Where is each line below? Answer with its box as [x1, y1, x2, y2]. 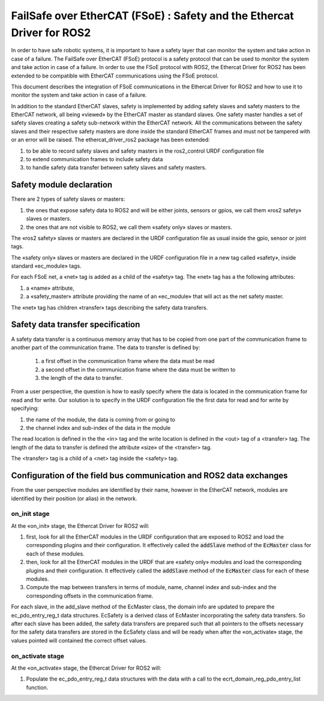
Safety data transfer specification [11, 319, 140, 330]
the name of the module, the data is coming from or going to [26, 415, 175, 423]
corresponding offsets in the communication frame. [26, 592, 154, 599]
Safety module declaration [11, 180, 113, 190]
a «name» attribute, [26, 284, 74, 292]
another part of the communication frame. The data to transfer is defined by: [11, 343, 200, 351]
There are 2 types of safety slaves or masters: [11, 195, 125, 203]
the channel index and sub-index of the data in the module [26, 424, 171, 432]
